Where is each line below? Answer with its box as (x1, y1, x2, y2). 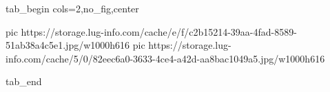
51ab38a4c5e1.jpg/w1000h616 (6, 38, 130, 52)
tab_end (6, 74, 42, 89)
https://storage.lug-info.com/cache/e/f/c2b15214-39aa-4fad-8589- (21, 24, 297, 38)
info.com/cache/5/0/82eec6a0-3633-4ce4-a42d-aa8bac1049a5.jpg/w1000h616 (6, 51, 325, 65)
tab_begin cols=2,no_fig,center (6, 1, 139, 15)
